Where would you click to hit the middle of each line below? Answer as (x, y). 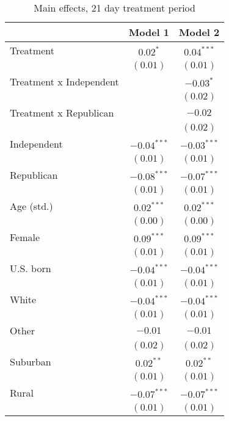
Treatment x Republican (62, 113)
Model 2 (199, 32)
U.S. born (31, 268)
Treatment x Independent (64, 81)
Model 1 (149, 32)
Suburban (31, 362)
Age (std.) (31, 206)
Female (25, 237)
